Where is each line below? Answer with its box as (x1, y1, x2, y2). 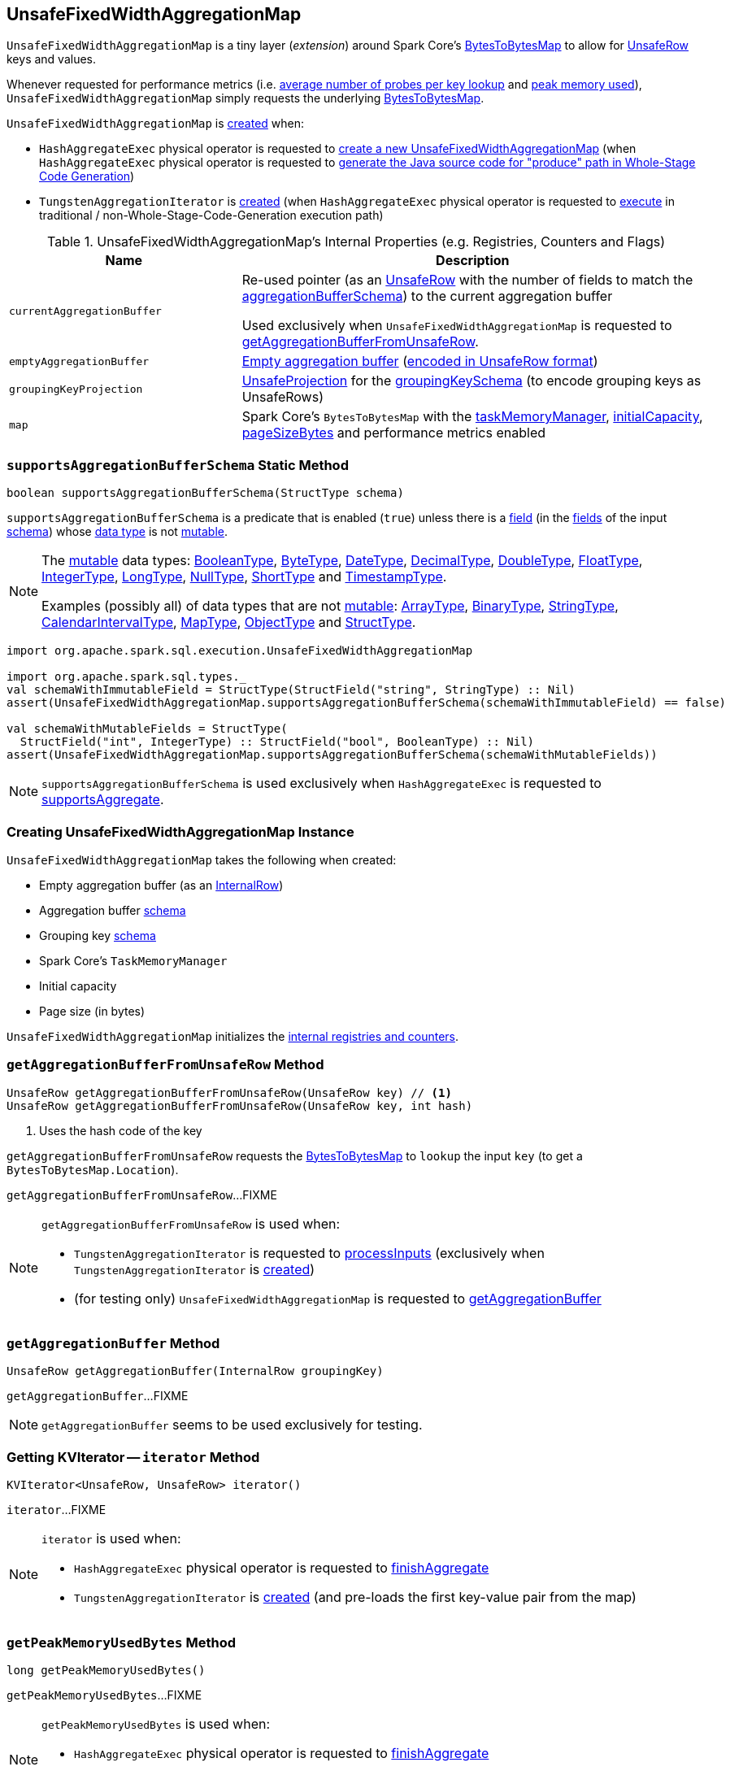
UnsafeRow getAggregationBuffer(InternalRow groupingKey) (7, 1364, 384, 1378)
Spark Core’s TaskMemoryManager (39, 953, 228, 968)
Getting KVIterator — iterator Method (7, 1448, 260, 1465)
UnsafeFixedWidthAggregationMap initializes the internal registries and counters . (7, 1029, 459, 1043)
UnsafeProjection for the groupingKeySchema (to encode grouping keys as (241, 372, 702, 389)
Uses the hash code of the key (39, 1123, 202, 1138)
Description (436, 252, 510, 269)
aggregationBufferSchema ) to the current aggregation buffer (241, 288, 613, 305)
